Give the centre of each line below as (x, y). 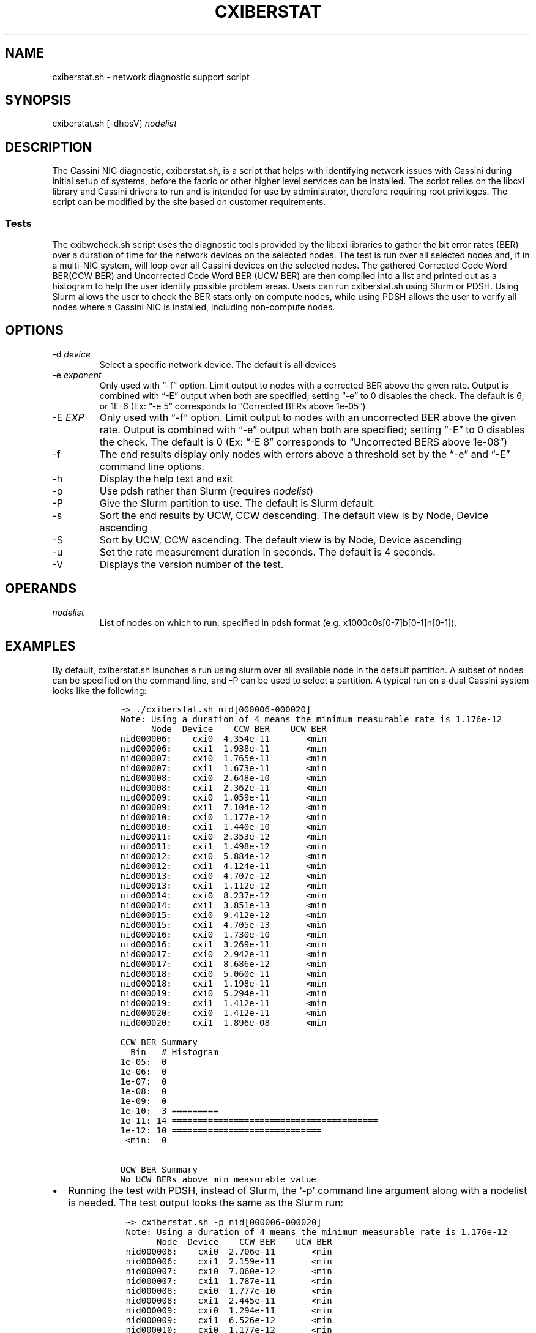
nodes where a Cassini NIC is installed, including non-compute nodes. (194, 307)
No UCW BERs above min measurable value (218, 1179)
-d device (72, 354)
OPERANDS (41, 589)
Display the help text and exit (166, 478)
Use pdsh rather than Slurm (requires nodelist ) (206, 491)
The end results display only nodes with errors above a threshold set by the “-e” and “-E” (305, 454)
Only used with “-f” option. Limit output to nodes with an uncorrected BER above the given (308, 417)
